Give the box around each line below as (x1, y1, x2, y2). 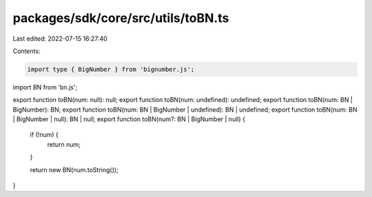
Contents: (12, 47, 41, 55)
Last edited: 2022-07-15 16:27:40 (12, 34, 108, 43)
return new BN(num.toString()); (30, 165, 118, 174)
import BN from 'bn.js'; (12, 83, 78, 91)
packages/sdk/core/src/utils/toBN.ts (12, 10, 229, 25)
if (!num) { (30, 131, 59, 139)
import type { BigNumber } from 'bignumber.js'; (27, 65, 195, 73)
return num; (47, 140, 81, 148)
